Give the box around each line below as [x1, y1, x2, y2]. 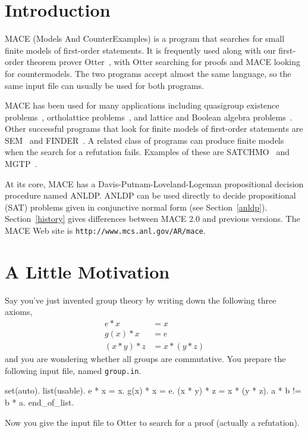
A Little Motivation [5, 259, 170, 283]
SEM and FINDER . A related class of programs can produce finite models [5, 134, 284, 146]
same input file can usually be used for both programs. [5, 79, 204, 91]
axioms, [5, 305, 33, 318]
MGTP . [5, 157, 37, 170]
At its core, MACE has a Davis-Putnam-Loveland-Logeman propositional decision [5, 177, 304, 190]
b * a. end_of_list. [5, 395, 74, 408]
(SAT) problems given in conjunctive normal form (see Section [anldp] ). [5, 200, 268, 213]
